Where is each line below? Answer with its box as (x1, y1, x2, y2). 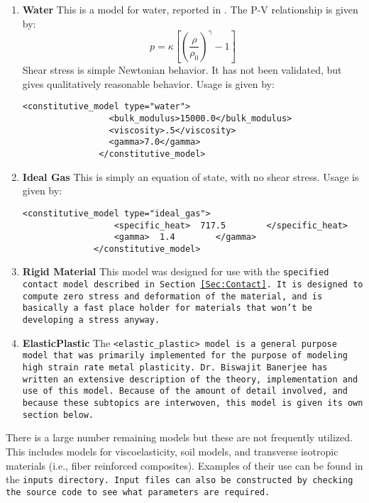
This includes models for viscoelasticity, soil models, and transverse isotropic (6, 443, 338, 458)
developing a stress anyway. (22, 315, 160, 326)
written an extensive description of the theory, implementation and (22, 374, 358, 385)
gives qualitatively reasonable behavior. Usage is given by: (22, 76, 275, 91)
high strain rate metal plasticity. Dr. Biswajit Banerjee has (22, 363, 328, 373)
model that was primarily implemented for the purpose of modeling (22, 350, 348, 361)
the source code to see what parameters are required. (6, 487, 270, 497)
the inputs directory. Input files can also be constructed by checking (6, 472, 353, 487)
